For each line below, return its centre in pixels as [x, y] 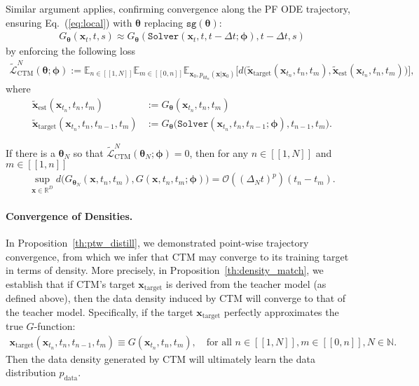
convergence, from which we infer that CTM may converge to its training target [177, 256]
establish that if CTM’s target [70, 283]
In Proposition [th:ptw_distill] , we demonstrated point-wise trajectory [157, 242]
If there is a [30, 152]
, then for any [219, 152]
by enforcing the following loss [70, 51]
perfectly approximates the [281, 311]
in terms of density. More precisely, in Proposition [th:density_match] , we [165, 270]
